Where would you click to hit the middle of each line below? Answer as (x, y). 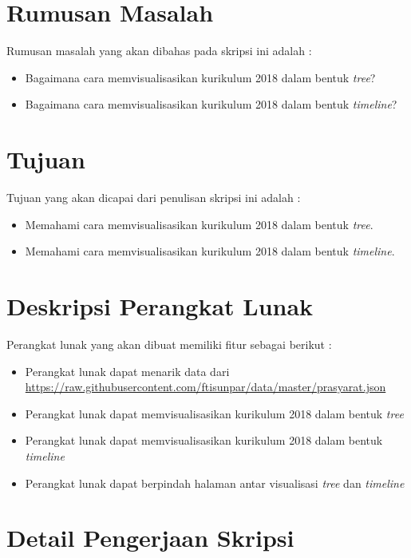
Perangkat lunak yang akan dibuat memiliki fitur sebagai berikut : (169, 344)
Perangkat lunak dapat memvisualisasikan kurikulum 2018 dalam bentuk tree (214, 413)
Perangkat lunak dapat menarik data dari (127, 371)
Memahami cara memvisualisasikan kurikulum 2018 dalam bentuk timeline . (210, 251)
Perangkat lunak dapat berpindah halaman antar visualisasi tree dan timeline (215, 483)
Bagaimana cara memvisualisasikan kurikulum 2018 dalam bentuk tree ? (200, 77)
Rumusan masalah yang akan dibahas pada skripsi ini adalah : (159, 51)
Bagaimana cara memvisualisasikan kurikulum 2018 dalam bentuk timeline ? (211, 104)
